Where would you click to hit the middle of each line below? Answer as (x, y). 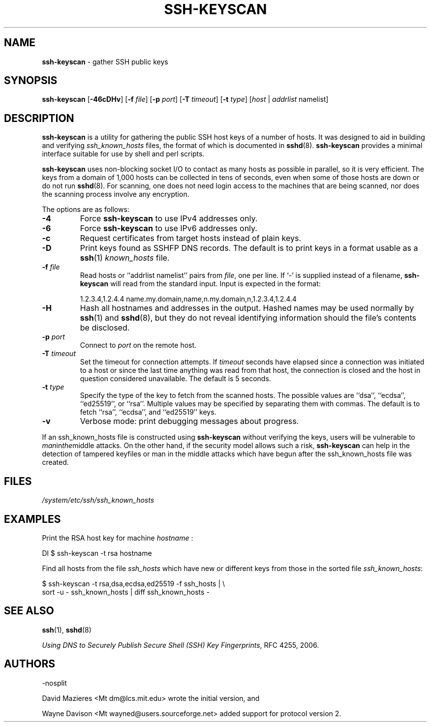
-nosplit (54, 683)
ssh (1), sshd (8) (67, 630)
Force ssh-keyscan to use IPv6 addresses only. (169, 228)
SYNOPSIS (31, 81)
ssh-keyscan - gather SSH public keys (105, 61)
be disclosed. (105, 328)
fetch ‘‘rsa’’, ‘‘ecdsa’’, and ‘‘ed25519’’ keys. (148, 412)
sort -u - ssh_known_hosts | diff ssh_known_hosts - (126, 592)
